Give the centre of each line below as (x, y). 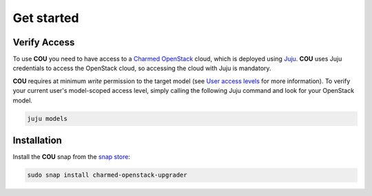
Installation (37, 141)
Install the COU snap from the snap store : (72, 157)
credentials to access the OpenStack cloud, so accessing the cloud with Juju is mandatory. (142, 68)
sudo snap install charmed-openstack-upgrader (107, 175)
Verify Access (44, 42)
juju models (48, 118)
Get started (46, 18)
